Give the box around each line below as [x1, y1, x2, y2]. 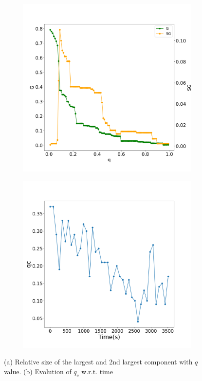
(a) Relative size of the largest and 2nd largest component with [4, 357, 193, 367]
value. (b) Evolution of [4, 366, 72, 376]
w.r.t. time [81, 366, 113, 376]
